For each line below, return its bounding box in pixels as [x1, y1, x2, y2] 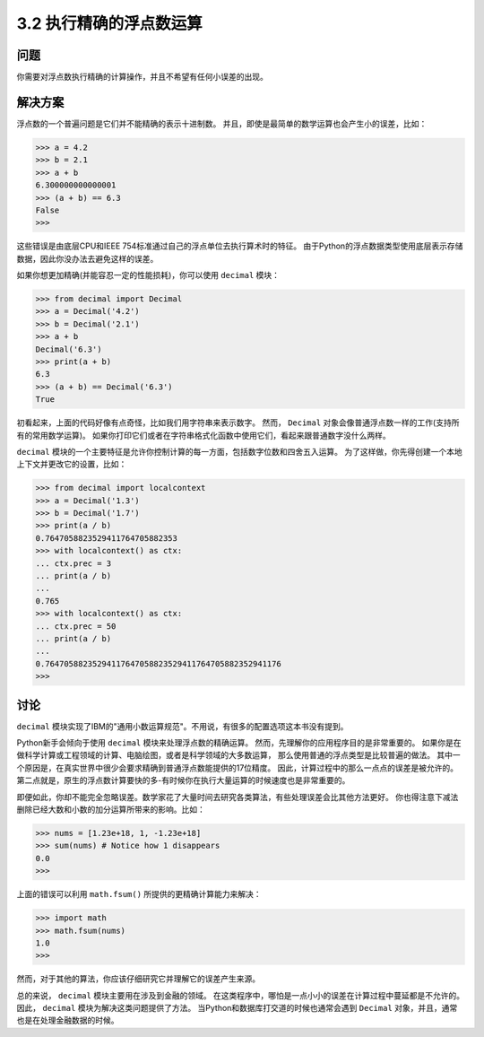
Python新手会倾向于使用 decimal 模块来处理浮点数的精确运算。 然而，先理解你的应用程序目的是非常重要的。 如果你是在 [16, 737, 462, 748]
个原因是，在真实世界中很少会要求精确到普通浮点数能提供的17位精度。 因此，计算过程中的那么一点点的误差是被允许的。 [16, 762, 459, 773]
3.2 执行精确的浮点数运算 [16, 13, 203, 33]
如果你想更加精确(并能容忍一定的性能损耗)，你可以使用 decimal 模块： [16, 270, 281, 281]
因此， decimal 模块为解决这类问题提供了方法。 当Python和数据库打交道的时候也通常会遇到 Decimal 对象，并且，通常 [16, 1003, 458, 1014]
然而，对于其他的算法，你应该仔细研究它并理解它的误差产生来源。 [16, 973, 260, 984]
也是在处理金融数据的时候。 [16, 1015, 119, 1026]
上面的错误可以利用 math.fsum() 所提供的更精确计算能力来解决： [16, 889, 262, 900]
